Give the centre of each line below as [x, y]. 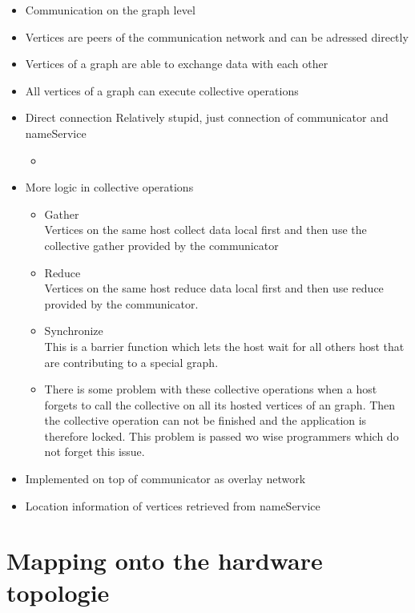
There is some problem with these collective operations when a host [211, 389]
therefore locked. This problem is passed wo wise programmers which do [222, 436]
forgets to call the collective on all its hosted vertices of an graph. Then [220, 404]
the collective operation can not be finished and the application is [205, 420]
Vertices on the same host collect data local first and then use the [205, 230]
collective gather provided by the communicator [161, 245]
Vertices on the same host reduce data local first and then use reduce [214, 288]
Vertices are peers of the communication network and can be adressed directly [217, 36]
